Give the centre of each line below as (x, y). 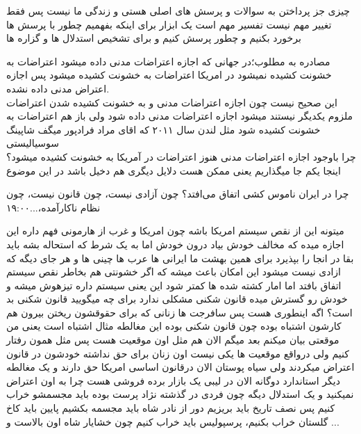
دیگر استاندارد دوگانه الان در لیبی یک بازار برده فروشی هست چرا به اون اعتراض (173, 380)
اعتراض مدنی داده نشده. (58, 88)
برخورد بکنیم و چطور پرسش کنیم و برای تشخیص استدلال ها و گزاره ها (154, 38)
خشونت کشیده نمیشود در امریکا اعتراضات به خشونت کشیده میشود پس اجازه (169, 75)
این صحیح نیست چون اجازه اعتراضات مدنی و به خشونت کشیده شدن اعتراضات (172, 102)
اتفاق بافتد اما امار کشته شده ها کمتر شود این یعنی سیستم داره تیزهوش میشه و (174, 285)
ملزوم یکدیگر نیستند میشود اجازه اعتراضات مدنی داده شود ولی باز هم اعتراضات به (180, 116)
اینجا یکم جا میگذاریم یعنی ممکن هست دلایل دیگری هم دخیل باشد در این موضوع (174, 170)
